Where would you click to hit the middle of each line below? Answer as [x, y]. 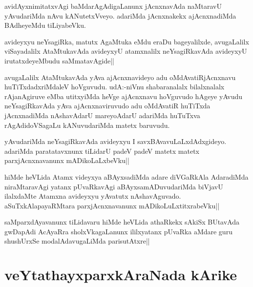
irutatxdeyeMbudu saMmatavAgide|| [59, 60]
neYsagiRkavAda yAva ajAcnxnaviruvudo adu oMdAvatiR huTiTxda [107, 106]
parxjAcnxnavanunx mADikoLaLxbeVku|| [67, 160]
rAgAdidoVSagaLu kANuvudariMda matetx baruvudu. [87, 125]
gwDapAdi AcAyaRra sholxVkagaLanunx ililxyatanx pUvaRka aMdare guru [118, 231]
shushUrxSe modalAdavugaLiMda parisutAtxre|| [77, 241]
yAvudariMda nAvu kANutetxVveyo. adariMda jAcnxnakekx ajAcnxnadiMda [120, 15]
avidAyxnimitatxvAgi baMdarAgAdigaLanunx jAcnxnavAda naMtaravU [113, 6]
